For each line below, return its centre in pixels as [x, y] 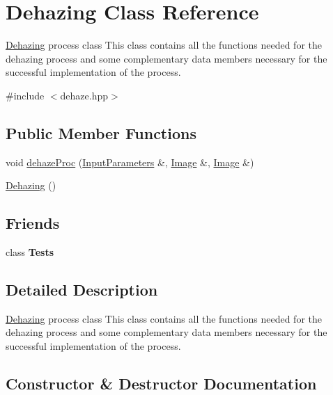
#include [25, 95]
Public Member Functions [101, 132]
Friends [33, 223]
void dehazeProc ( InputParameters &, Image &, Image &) [130, 162]
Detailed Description [82, 290]
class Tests [30, 252]
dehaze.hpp [84, 95]
